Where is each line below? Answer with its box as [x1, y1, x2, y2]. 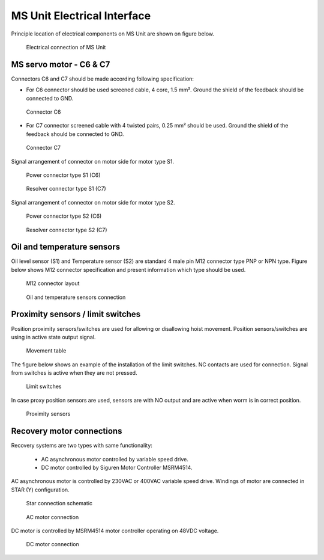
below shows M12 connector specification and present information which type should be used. [11, 266, 246, 273]
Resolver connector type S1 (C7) [26, 185, 106, 192]
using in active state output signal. [11, 333, 96, 340]
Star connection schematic [26, 500, 93, 507]
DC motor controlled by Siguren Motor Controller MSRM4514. [41, 464, 193, 471]
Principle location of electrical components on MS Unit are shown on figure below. [11, 30, 214, 37]
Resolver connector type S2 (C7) [26, 226, 107, 233]
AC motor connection [26, 513, 79, 520]
